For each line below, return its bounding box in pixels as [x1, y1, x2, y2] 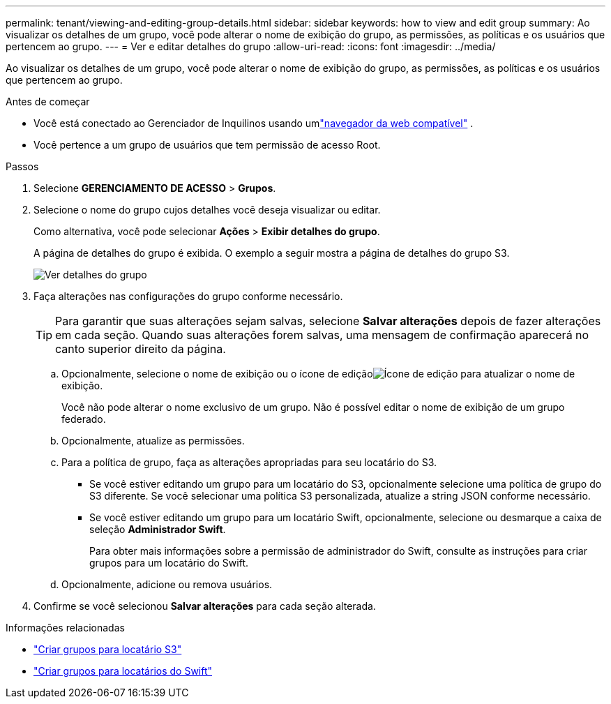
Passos [6, 160, 39, 172]
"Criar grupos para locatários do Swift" [33, 665, 213, 677]
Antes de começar [6, 96, 90, 107]
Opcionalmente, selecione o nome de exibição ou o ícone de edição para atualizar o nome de [61, 368, 575, 380]
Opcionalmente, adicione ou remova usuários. [61, 578, 273, 590]
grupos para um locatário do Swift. [89, 557, 249, 569]
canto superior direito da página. [55, 342, 226, 356]
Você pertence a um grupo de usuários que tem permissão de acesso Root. [33, 139, 381, 151]
